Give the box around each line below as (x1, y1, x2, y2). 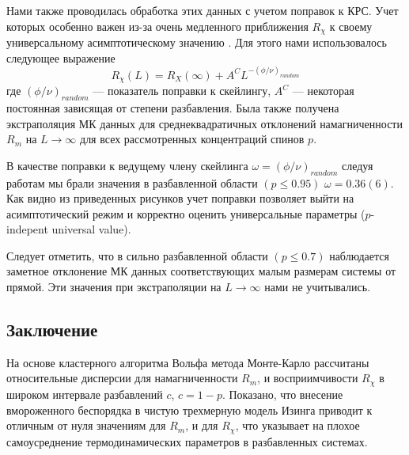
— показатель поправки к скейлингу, (93, 82, 271, 99)
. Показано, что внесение (222, 385, 343, 402)
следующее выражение (6, 49, 116, 66)
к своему (329, 17, 373, 34)
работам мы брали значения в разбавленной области (6, 174, 258, 191)
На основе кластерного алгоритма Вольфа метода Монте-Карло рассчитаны (6, 354, 369, 370)
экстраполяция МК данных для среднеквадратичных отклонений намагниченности (6, 115, 403, 131)
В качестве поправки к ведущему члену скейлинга (6, 157, 248, 173)
